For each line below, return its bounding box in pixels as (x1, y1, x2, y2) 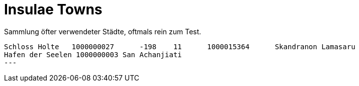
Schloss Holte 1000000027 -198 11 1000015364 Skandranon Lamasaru (4, 42, 355, 51)
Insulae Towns (4, 1, 102, 18)
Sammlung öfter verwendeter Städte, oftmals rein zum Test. (4, 27, 201, 36)
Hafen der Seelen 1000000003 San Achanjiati (4, 50, 182, 59)
